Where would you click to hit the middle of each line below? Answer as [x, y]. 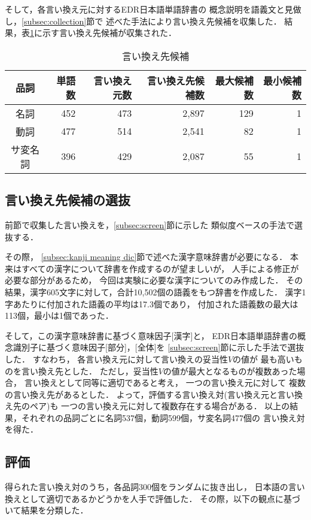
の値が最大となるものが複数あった [230, 371]
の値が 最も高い [263, 359]
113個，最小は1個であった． [59, 315]
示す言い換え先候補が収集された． [109, 33]
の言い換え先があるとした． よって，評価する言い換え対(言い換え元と [141, 394]
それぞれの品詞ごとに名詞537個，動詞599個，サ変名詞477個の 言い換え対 [163, 417]
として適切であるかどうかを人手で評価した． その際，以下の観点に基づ [161, 498]
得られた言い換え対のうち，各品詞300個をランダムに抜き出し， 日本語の [147, 487]
